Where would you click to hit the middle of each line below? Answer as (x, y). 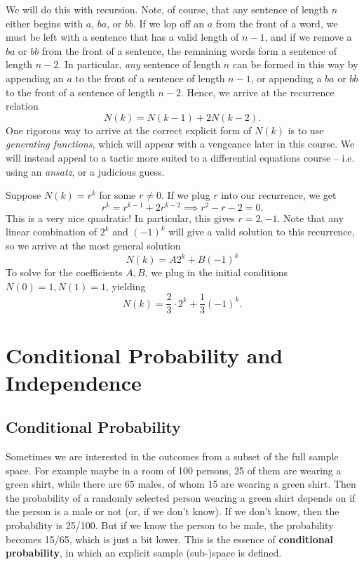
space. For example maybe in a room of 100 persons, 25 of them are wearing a (174, 470)
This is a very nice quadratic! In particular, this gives (120, 217)
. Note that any (311, 217)
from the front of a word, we (277, 23)
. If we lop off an (169, 23)
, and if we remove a (308, 37)
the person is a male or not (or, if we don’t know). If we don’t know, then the (173, 511)
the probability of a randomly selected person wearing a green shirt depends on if (181, 497)
